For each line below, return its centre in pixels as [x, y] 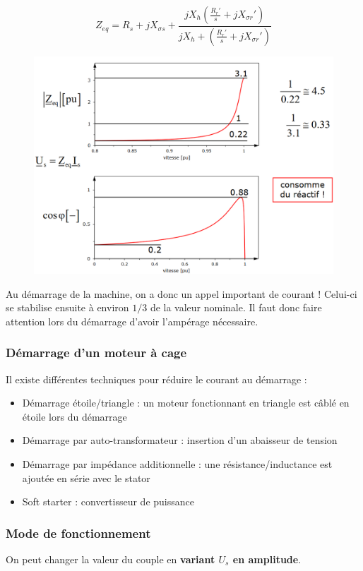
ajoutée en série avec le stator [86, 477]
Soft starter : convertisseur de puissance [108, 501]
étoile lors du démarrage [75, 416]
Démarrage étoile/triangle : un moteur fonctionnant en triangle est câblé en [186, 403]
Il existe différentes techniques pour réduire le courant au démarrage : [156, 379]
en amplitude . [267, 559]
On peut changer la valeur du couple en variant [111, 559]
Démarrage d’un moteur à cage [96, 353]
